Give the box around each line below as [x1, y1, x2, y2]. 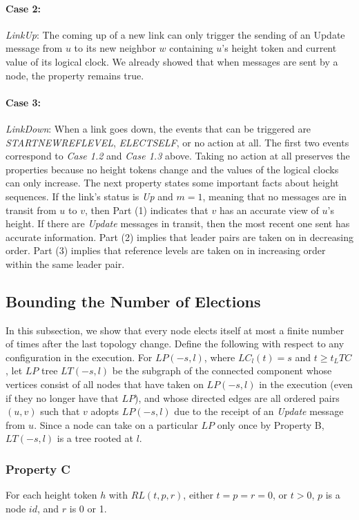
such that [40, 404, 80, 418]
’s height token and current [222, 41, 337, 55]
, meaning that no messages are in [202, 189, 347, 203]
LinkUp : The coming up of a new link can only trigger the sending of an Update [6, 27, 345, 41]
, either [183, 488, 213, 502]
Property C [6, 460, 70, 477]
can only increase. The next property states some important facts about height [6, 175, 339, 190]
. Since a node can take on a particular [34, 417, 198, 432]
